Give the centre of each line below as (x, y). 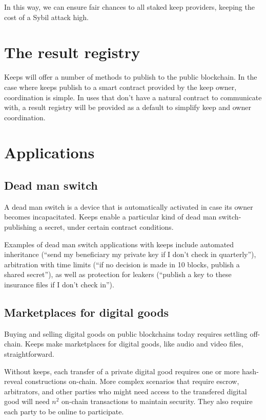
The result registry (72, 52)
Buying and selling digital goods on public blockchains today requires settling (126, 333)
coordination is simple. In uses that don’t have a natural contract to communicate (133, 97)
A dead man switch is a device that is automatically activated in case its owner (129, 206)
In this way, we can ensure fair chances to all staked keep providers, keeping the (129, 7)
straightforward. (29, 354)
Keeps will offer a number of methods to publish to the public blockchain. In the (131, 77)
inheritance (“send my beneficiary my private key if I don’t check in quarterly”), (130, 254)
